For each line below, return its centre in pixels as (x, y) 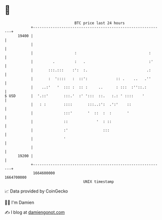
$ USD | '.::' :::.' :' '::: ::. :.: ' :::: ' (75, 96)
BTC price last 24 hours (100, 23)
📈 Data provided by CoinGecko (36, 191)
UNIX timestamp (99, 182)
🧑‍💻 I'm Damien (20, 202)
